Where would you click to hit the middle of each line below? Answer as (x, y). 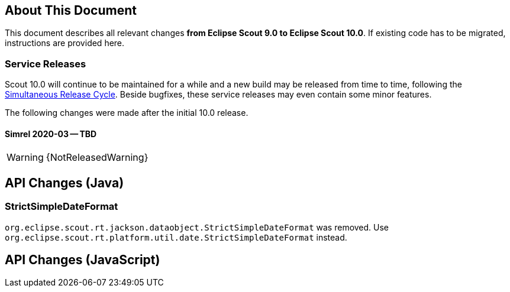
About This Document (71, 10)
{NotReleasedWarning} (97, 158)
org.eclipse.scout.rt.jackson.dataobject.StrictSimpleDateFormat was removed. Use (197, 227)
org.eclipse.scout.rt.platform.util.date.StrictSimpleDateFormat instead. (176, 237)
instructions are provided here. (65, 43)
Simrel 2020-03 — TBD (51, 134)
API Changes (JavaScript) (83, 260)
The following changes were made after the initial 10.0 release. (127, 113)
